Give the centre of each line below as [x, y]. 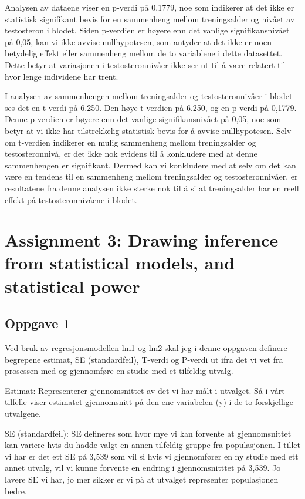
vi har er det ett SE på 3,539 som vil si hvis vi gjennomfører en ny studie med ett [152, 456]
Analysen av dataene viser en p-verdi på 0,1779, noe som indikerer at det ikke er [150, 7]
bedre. [16, 490]
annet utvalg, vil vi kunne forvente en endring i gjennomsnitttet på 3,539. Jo [143, 468]
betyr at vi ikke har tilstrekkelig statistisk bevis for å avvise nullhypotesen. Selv [148, 130]
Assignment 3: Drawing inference [142, 240]
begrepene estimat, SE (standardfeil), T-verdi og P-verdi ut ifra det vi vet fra [144, 359]
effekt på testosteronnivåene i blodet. [71, 199]
